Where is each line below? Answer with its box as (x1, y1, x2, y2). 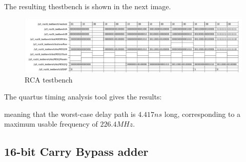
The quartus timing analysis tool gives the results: (4, 91, 162, 102)
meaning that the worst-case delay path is (4, 108, 136, 119)
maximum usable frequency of (4, 118, 98, 129)
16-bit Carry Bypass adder (4, 144, 149, 159)
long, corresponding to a (164, 108, 241, 119)
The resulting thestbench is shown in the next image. (4, 1, 171, 11)
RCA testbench (25, 74, 73, 85)
